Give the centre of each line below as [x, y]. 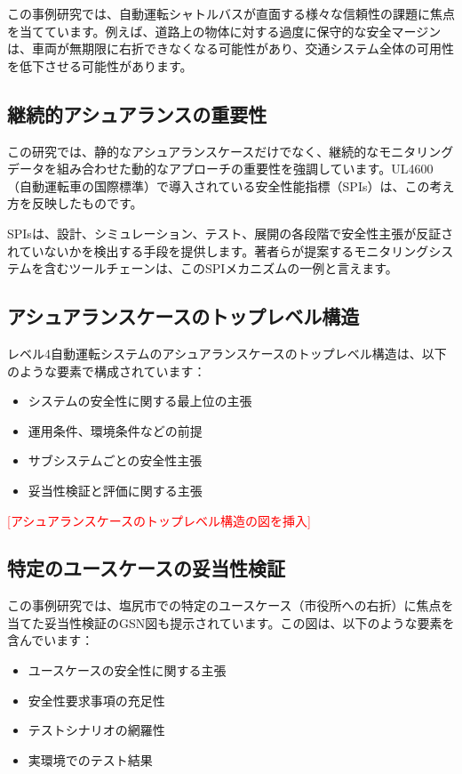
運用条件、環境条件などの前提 [115, 430]
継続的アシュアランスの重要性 [137, 113]
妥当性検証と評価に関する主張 [115, 490]
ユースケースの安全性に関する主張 [127, 670]
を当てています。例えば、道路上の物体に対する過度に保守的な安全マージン [224, 31]
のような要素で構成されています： [107, 371]
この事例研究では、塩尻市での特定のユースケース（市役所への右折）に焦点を [231, 605]
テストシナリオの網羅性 [96, 730]
